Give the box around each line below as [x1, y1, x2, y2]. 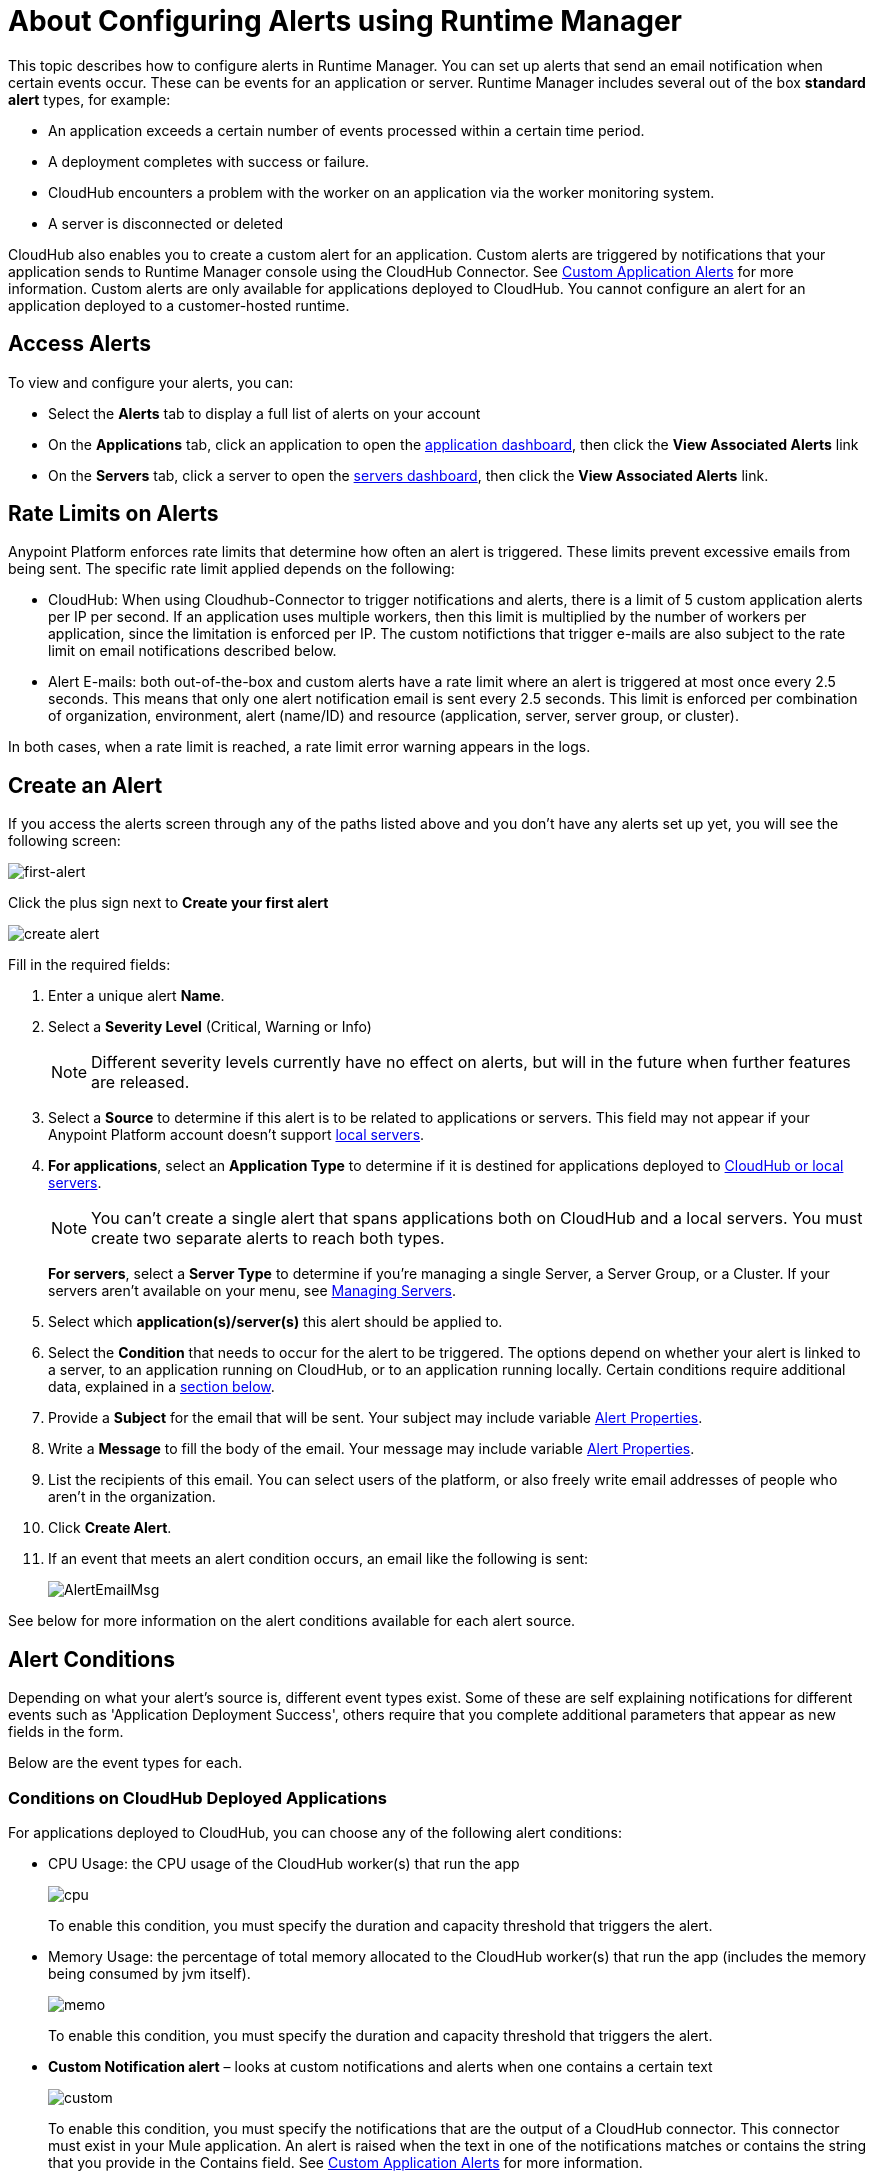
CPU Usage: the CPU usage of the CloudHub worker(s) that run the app [48, 1854, 520, 1872]
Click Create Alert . [48, 1519, 172, 1537]
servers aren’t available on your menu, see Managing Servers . [48, 1282, 457, 1300]
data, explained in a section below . [48, 1378, 275, 1396]
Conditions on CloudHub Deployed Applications [8, 1787, 387, 1808]
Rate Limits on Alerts [8, 501, 219, 527]
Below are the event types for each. [8, 1754, 243, 1772]
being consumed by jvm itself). [48, 1964, 251, 1982]
